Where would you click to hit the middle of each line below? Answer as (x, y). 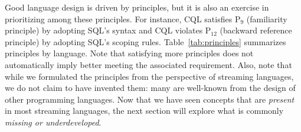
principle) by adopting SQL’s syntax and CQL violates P (108, 30)
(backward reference (256, 30)
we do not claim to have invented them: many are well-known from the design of (150, 88)
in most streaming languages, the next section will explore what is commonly (144, 111)
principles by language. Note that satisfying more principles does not (129, 53)
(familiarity (267, 18)
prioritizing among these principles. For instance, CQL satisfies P (123, 18)
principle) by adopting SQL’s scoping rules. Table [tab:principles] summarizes (145, 41)
